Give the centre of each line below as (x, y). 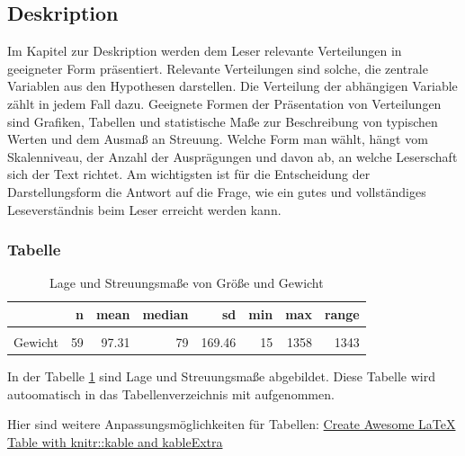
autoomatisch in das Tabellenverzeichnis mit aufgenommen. (171, 393)
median (165, 313)
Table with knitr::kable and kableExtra (115, 441)
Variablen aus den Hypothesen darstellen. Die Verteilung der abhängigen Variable (232, 86)
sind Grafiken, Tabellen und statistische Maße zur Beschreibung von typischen (223, 121)
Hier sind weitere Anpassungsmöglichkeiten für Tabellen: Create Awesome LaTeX (232, 424)
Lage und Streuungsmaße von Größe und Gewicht (187, 283)
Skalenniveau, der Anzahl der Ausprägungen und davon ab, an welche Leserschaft (232, 156)
